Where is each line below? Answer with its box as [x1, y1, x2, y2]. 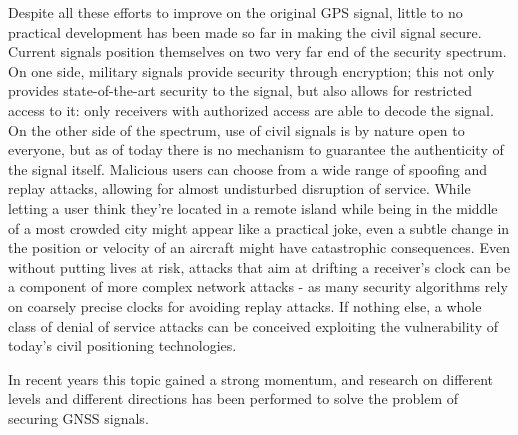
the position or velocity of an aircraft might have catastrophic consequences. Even [8, 237, 510, 258]
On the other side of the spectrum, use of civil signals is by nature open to [8, 119, 465, 140]
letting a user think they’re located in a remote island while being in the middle [8, 197, 498, 218]
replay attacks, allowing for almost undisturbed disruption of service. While [8, 178, 471, 199]
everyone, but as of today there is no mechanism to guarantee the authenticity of [8, 139, 504, 160]
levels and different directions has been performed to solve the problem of [8, 388, 459, 409]
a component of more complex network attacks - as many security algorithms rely [8, 276, 508, 297]
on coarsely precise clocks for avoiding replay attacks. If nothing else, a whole [8, 295, 482, 316]
